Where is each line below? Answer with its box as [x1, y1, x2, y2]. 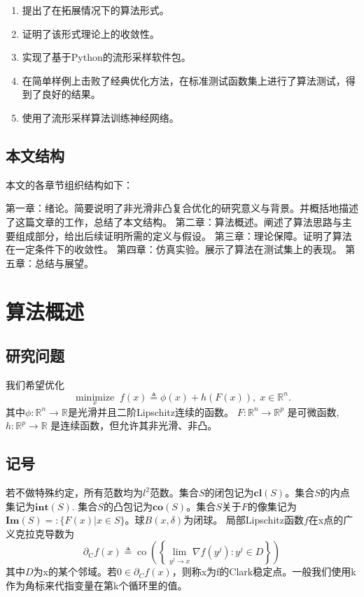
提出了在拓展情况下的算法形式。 [22, 3, 169, 17]
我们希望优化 [6, 377, 64, 391]
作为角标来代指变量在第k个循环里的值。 [6, 578, 188, 593]
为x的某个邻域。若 [33, 564, 117, 579]
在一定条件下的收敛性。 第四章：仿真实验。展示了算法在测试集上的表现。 [6, 242, 342, 257]
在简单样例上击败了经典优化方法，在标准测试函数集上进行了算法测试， [22, 73, 346, 87]
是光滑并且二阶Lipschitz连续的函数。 [67, 404, 234, 419]
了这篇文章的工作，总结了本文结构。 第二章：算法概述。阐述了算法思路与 [6, 214, 342, 229]
